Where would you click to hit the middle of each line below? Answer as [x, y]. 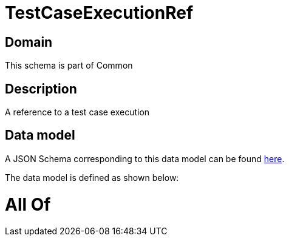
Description [41, 89]
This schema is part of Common [69, 66]
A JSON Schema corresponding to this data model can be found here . [145, 158]
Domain [29, 42]
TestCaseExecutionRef [99, 13]
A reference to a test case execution [77, 112]
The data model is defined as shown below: [92, 177]
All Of [28, 204]
